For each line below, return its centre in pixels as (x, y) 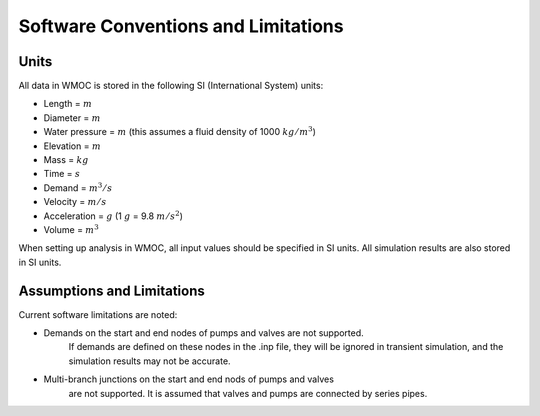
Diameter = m (72, 117)
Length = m (68, 104)
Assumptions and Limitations (111, 290)
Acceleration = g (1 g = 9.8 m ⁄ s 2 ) (113, 215)
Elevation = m (72, 146)
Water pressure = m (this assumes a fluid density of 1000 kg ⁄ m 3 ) (180, 131)
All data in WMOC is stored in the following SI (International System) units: (171, 86)
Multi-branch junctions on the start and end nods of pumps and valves (189, 379)
